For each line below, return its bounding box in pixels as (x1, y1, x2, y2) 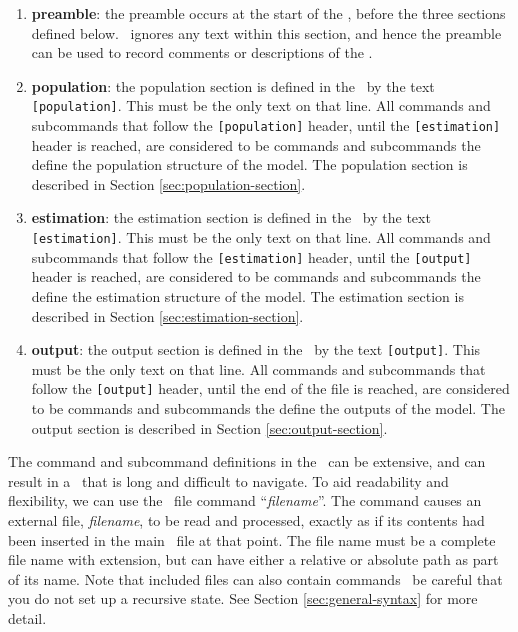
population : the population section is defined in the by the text (31, 75, 435, 96)
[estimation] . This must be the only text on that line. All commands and (31, 227, 491, 248)
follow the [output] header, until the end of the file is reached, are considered (31, 378, 510, 399)
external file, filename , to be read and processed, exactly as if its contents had (8, 510, 485, 531)
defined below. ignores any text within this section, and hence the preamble (31, 22, 502, 43)
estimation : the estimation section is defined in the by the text (31, 207, 431, 228)
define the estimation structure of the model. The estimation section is (31, 285, 464, 306)
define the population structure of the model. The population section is (31, 154, 468, 175)
